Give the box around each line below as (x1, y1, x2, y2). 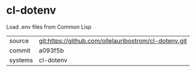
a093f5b (38, 46, 64, 54)
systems (9, 56, 33, 64)
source (9, 36, 29, 45)
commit (9, 46, 31, 54)
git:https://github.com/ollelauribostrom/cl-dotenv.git (38, 36, 188, 45)
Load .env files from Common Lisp (6, 23, 92, 30)
